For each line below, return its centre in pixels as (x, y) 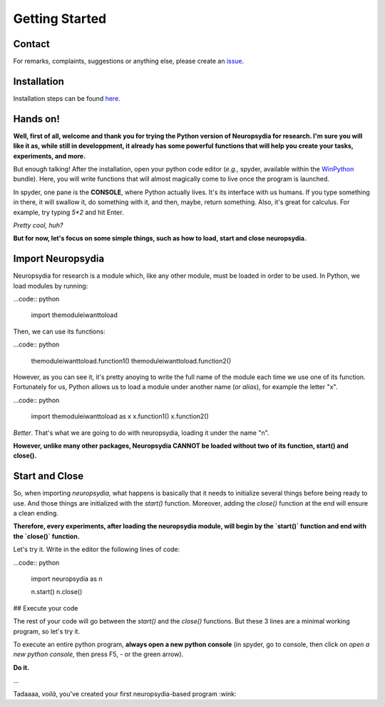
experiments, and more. (49, 156)
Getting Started (60, 19)
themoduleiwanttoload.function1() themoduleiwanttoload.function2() (131, 361)
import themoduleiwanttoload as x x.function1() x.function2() (120, 416)
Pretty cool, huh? (38, 225)
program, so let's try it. (47, 631)
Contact (31, 44)
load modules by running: (51, 286)
